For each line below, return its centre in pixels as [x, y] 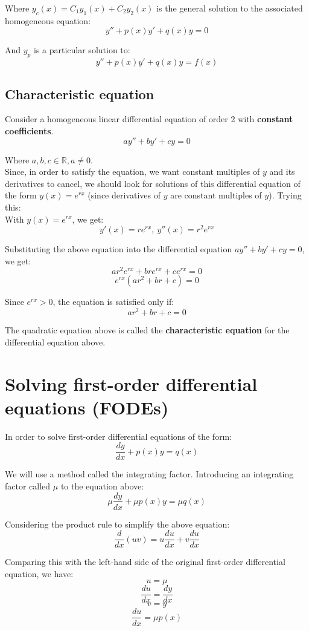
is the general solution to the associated [230, 8]
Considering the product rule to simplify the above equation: [117, 524]
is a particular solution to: [82, 50]
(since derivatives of [124, 195]
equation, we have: [39, 573]
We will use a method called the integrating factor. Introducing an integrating [149, 474]
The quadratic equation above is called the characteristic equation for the [147, 330]
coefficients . [29, 130]
